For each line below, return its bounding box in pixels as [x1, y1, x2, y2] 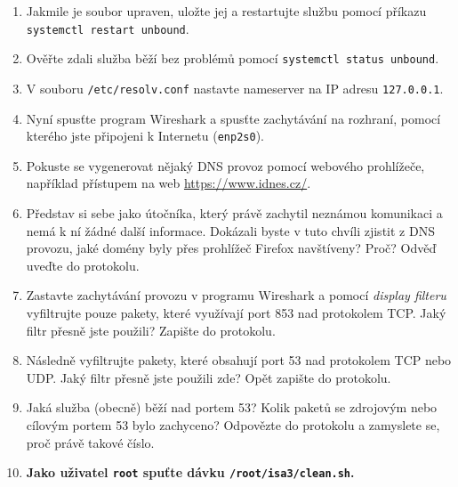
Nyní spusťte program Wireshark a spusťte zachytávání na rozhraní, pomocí [26, 109, 441, 127]
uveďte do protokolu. [26, 256, 140, 274]
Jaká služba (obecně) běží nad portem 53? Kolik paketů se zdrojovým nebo [26, 398, 438, 417]
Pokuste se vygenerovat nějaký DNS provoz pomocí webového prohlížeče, [26, 156, 425, 175]
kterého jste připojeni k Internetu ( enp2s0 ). [26, 126, 264, 145]
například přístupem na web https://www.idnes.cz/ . [26, 174, 311, 192]
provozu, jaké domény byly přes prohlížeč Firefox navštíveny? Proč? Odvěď [26, 239, 437, 257]
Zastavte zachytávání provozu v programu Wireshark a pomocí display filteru [26, 286, 446, 304]
